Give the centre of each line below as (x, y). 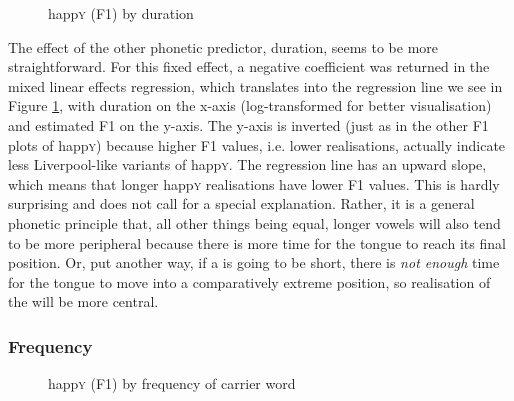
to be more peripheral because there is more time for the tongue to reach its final (257, 242)
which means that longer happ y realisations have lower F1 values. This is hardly (254, 183)
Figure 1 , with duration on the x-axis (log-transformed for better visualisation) (250, 105)
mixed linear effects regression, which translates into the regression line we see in (255, 85)
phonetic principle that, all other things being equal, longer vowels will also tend (254, 222)
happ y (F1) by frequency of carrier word (172, 383)
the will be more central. (83, 301)
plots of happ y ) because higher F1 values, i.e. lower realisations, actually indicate (257, 144)
